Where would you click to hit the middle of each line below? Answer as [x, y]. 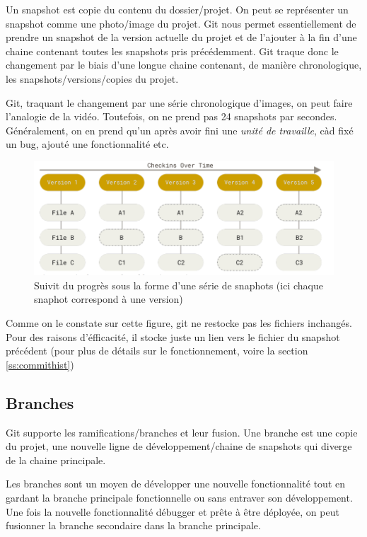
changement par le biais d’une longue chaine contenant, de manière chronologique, [184, 65]
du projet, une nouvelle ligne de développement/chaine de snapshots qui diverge [179, 446]
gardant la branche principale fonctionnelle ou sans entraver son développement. [179, 497]
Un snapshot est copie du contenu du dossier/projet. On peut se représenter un [177, 9]
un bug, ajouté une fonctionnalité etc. [87, 144]
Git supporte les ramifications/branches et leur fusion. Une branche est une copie [182, 432]
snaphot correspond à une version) [109, 299]
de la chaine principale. [56, 460]
